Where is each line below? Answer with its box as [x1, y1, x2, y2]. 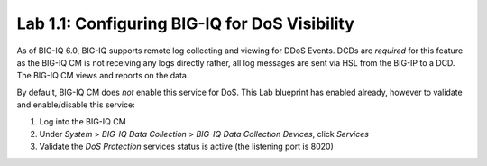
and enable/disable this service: [16, 99, 135, 110]
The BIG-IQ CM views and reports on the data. [16, 70, 189, 81]
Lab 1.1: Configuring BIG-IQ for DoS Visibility [16, 14, 355, 33]
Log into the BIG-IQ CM [39, 115, 126, 126]
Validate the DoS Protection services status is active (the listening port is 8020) [39, 141, 334, 152]
